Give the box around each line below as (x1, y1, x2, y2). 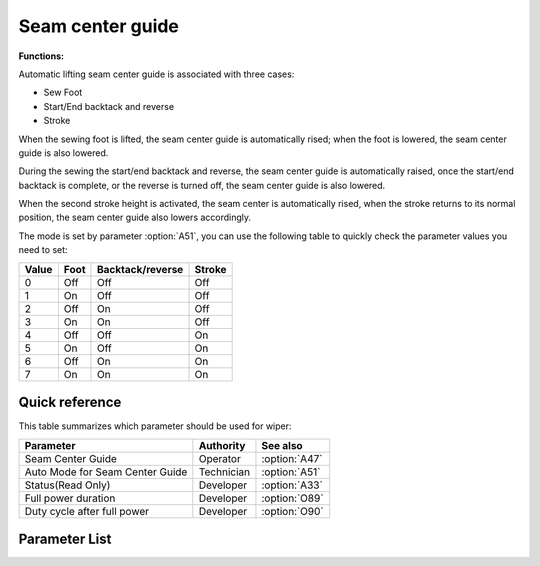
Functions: (18, 50, 65, 62)
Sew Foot (43, 86, 83, 99)
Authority (198, 438, 246, 452)
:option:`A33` (261, 478, 324, 492)
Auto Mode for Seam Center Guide (24, 465, 188, 479)
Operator (198, 451, 242, 465)
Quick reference (18, 394, 122, 411)
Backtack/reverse (96, 262, 184, 276)
